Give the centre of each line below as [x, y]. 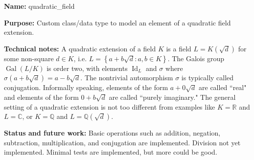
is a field [179, 48]
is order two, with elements [87, 68]
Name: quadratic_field [39, 6]
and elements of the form [41, 97]
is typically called [208, 78]
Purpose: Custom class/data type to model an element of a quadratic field [117, 22]
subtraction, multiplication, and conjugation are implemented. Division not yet [122, 142]
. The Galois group [196, 58]
